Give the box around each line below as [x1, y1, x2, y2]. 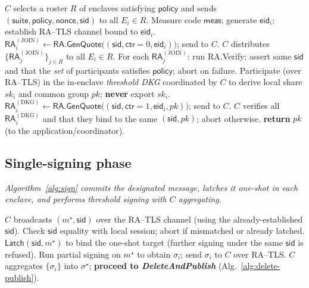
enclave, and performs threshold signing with [5, 193, 167, 205]
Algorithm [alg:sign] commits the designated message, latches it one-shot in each [5, 181, 298, 193]
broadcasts [13, 212, 52, 225]
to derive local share [229, 76, 302, 88]
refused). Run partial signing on [5, 248, 121, 260]
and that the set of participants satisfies [5, 64, 150, 76]
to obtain [137, 248, 171, 260]
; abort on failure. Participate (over [172, 64, 301, 76]
